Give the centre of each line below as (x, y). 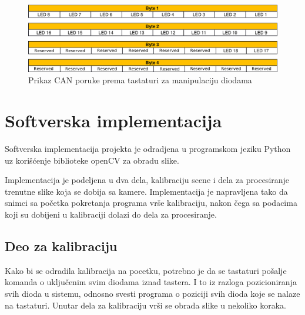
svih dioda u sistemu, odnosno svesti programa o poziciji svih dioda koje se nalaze (152, 293)
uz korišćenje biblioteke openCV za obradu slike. (92, 160)
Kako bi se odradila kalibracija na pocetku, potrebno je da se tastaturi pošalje (146, 270)
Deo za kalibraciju (61, 245)
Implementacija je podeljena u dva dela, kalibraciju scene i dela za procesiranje (147, 180)
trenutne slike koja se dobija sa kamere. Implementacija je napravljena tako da (146, 191)
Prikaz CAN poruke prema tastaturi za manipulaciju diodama (140, 80)
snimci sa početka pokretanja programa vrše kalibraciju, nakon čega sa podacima (151, 203)
